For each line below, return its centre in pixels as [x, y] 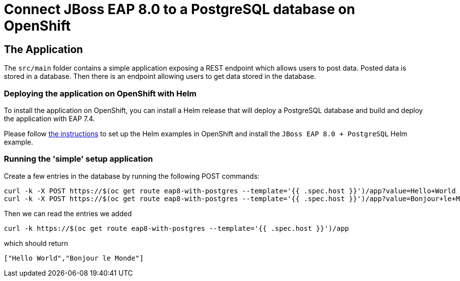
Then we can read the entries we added [68, 213]
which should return [36, 243]
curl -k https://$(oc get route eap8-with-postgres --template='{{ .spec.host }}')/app [177, 228]
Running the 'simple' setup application [78, 159]
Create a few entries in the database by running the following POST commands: [132, 176]
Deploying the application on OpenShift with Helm [100, 93]
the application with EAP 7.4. [49, 118]
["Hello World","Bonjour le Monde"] [74, 258]
